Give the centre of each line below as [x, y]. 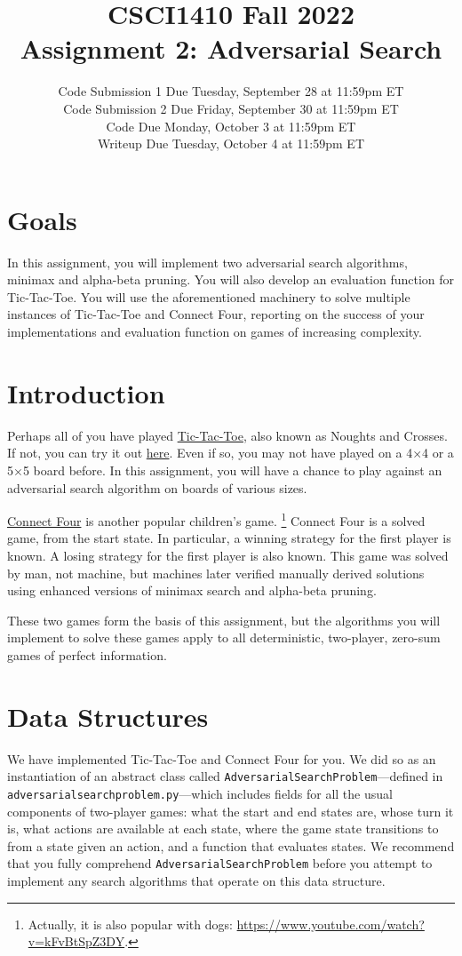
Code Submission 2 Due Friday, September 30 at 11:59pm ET [231, 108]
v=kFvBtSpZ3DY [76, 941]
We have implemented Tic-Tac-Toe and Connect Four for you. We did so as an [222, 758]
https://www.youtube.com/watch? [331, 924]
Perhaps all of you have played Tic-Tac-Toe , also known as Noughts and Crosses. [227, 435]
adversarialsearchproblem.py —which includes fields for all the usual [200, 793]
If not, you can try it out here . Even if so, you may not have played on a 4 [210, 453]
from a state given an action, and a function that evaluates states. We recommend [231, 845]
